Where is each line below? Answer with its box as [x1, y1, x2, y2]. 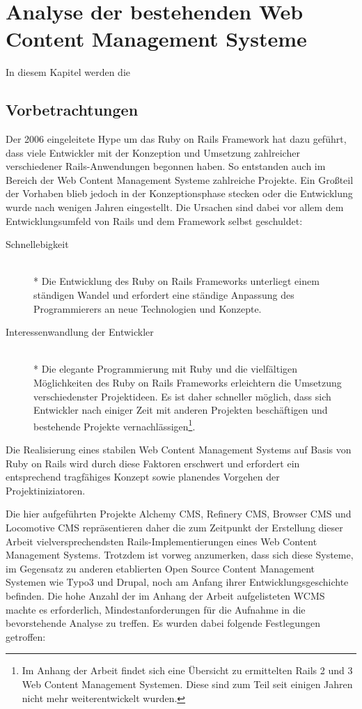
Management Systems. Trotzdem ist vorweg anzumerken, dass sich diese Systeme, [6, 547, 354, 562]
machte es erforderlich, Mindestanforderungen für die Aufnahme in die [6, 602, 306, 616]
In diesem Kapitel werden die [6, 65, 130, 79]
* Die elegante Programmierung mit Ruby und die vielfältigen [33, 361, 298, 376]
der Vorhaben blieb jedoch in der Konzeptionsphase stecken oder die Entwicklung [6, 186, 353, 201]
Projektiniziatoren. [6, 483, 86, 497]
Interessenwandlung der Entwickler [6, 325, 154, 339]
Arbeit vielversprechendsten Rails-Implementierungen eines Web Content [6, 533, 317, 548]
